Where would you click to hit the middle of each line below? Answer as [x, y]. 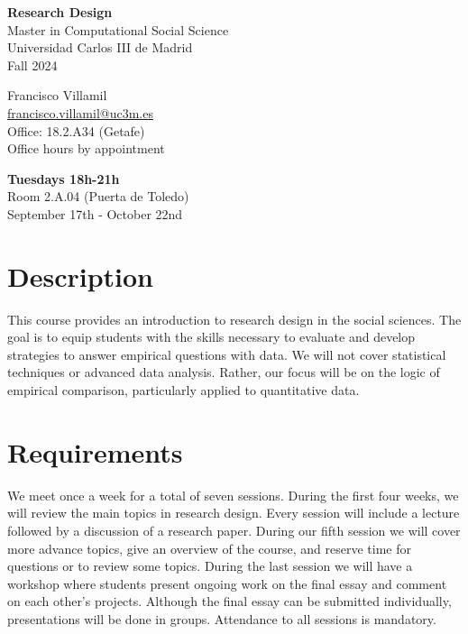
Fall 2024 [32, 64]
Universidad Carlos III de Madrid [100, 47]
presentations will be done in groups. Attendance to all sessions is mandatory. [222, 618]
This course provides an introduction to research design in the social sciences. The [234, 319]
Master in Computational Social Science [118, 29]
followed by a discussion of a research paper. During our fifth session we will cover [234, 530]
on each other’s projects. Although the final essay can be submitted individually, [229, 601]
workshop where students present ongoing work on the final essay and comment [227, 583]
